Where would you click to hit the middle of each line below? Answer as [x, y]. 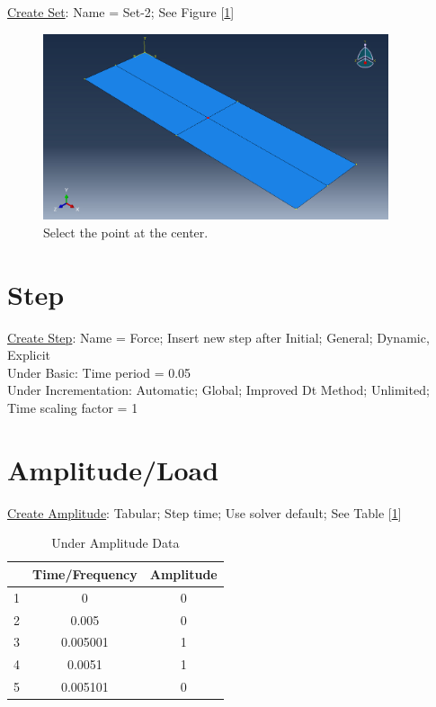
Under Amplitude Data [116, 543]
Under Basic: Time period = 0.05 [99, 372]
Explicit [29, 355]
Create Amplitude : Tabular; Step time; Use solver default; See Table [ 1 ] [205, 512]
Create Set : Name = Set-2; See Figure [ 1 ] [121, 12]
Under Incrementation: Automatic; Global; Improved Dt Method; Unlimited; [218, 390]
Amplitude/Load [113, 469]
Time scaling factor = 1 [73, 407]
